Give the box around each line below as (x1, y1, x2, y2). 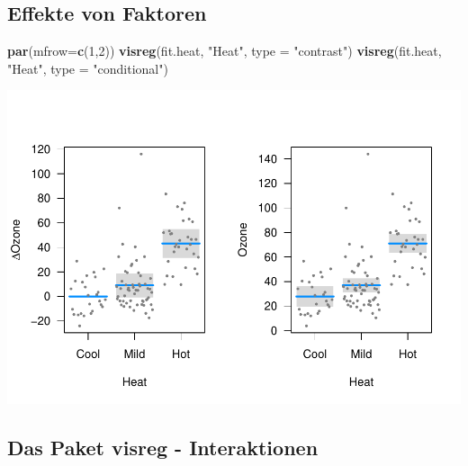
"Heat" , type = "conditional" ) (7, 58, 168, 77)
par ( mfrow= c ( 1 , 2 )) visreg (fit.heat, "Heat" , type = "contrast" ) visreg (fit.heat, (7, 41, 442, 60)
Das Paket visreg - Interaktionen (7, 434, 319, 462)
